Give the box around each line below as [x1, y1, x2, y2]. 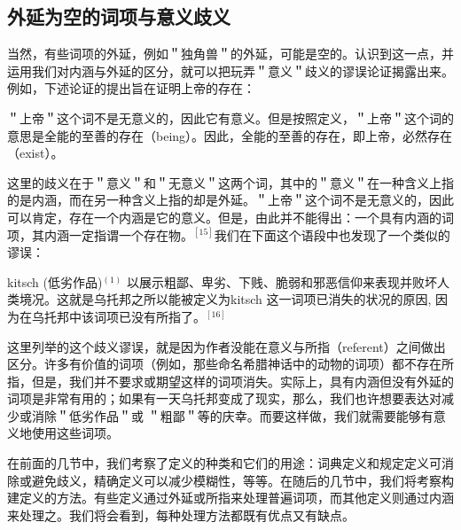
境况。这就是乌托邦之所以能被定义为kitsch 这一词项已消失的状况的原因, [19, 290, 432, 308]
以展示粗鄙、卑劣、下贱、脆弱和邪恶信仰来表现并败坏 [126, 272, 437, 291]
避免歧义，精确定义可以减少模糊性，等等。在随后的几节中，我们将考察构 [31, 471, 454, 489]
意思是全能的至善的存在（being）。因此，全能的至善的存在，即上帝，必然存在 [7, 126, 453, 144]
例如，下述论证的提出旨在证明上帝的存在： [7, 79, 255, 97]
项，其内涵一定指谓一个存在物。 [7, 225, 193, 244]
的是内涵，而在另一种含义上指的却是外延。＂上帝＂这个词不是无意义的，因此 [7, 191, 454, 209]
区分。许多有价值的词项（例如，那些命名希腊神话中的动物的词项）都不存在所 [7, 355, 454, 373]
